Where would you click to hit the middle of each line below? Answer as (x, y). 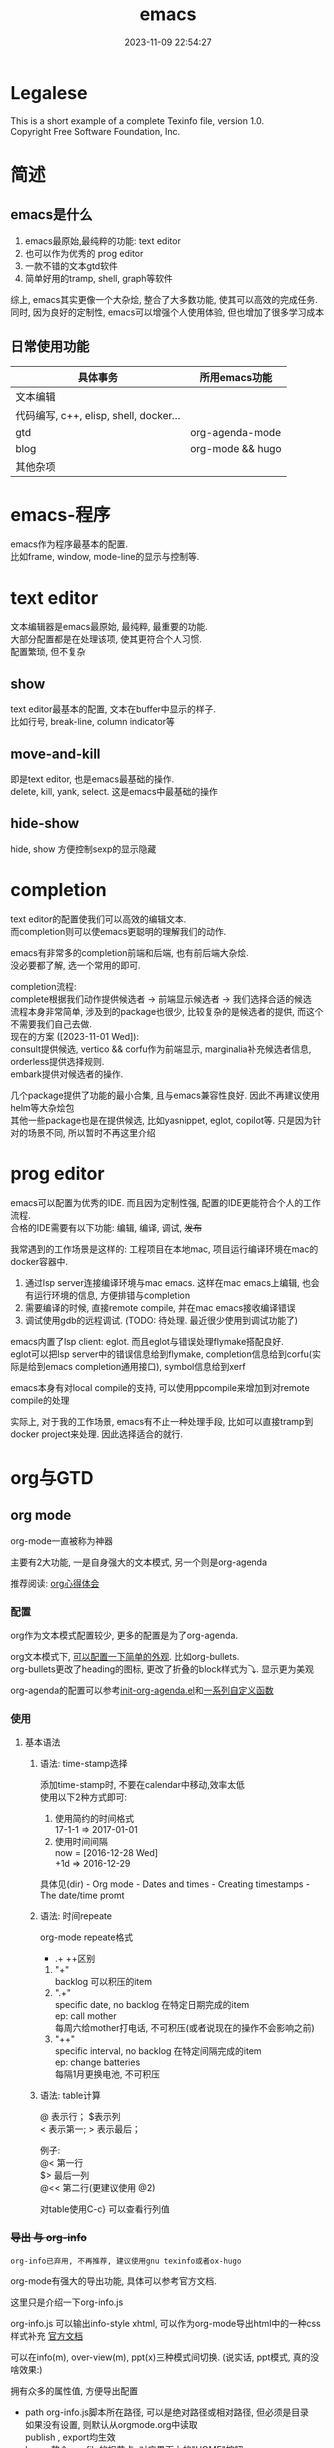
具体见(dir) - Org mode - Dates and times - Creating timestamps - (175, 1884)
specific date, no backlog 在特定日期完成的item (152, 2005)
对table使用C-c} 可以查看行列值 (104, 2209)
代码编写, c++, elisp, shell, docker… (98, 415)
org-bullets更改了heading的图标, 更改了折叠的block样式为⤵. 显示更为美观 (162, 1669)
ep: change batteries (97, 2062)
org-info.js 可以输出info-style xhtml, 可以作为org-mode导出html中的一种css (166, 2323)
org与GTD (52, 1477)
